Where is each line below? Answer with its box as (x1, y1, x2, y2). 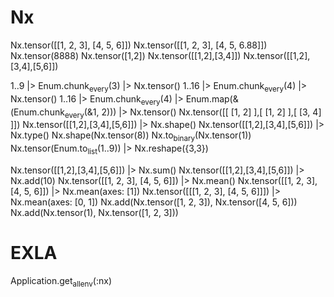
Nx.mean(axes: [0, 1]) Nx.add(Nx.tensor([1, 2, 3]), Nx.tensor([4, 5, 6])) (10, 196, 298, 208)
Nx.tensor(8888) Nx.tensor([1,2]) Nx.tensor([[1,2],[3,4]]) (10, 49, 242, 61)
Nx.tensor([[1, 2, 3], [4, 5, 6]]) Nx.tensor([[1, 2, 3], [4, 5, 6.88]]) (10, 39, 268, 51)
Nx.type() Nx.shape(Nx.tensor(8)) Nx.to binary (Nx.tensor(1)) (10, 129, 252, 144)
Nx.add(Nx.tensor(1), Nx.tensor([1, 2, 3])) (10, 206, 179, 218)
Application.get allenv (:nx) (10, 274, 113, 289)
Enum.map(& (185, 92, 239, 105)
